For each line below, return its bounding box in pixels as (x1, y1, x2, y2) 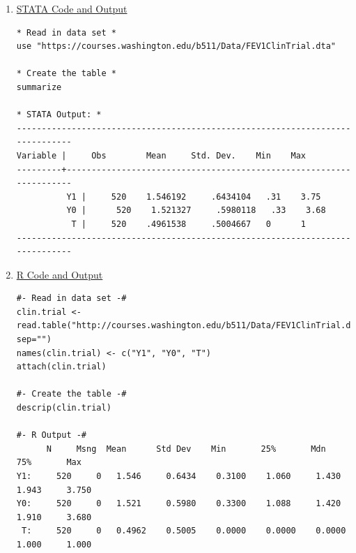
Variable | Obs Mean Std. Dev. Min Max (16, 150, 307, 161)
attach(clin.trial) (16, 362, 107, 372)
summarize (16, 82, 62, 92)
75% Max (16, 457, 82, 468)
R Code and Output (16, 267, 103, 281)
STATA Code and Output (16, 1, 127, 15)
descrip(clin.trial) (16, 403, 111, 413)
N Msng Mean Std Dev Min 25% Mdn (46, 443, 326, 454)
